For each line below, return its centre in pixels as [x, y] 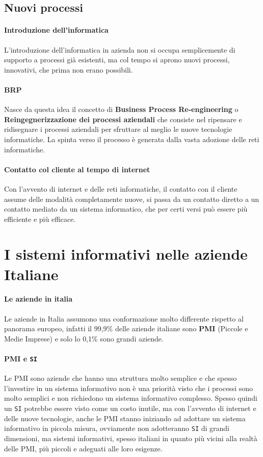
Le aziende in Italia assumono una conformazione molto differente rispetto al [124, 318]
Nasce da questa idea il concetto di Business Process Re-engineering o [121, 109]
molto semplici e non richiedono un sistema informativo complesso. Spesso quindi [131, 398]
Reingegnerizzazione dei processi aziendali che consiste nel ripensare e [123, 119]
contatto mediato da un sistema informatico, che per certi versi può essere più [126, 209]
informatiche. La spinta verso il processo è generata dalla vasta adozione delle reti [132, 139]
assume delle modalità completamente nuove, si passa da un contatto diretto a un [132, 199]
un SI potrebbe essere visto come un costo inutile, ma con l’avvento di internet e [130, 408]
